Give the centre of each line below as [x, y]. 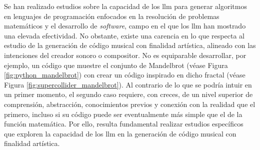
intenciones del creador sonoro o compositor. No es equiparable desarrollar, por [125, 55]
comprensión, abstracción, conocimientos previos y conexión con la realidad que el [130, 104]
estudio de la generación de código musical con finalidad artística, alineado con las [130, 45]
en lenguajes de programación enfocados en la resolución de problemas [112, 16]
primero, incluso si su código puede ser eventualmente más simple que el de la [123, 114]
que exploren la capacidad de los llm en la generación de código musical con [120, 133]
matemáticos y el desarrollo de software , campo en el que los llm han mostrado [125, 26]
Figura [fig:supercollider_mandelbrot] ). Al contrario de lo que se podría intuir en [128, 84]
